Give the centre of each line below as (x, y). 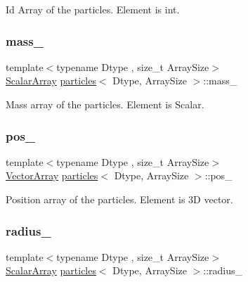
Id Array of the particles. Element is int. (93, 9)
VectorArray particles (52, 175)
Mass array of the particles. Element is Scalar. (105, 104)
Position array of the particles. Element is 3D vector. (119, 199)
